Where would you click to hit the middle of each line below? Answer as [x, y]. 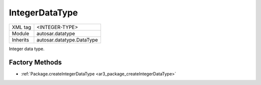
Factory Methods [36, 63]
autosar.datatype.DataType [67, 40]
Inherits [20, 40]
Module [21, 33]
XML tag [22, 27]
